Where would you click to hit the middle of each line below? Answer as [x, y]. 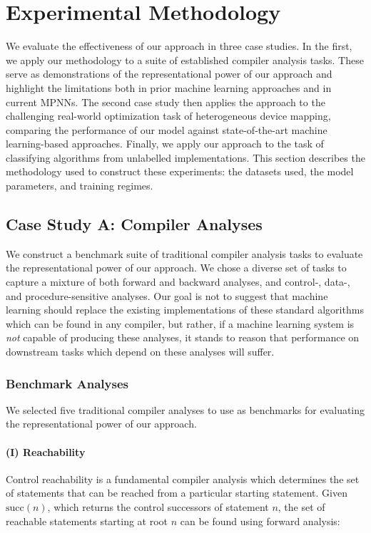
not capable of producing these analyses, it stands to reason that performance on [183, 337]
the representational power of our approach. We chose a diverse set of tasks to [176, 268]
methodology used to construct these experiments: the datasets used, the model [180, 171]
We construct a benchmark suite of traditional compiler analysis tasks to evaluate [184, 253]
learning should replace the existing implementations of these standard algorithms [185, 310]
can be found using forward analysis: [260, 521]
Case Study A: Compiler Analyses [134, 224]
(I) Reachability [46, 451]
